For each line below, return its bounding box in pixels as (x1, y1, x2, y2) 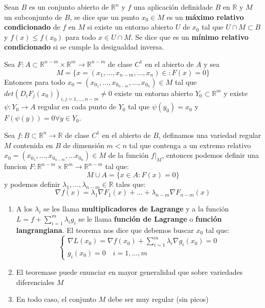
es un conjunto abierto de (29, 2, 109, 12)
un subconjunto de (4, 11, 62, 22)
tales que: (116, 178, 146, 189)
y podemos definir (4, 178, 60, 189)
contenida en (13, 139, 53, 150)
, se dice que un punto (70, 11, 139, 22)
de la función (108, 150, 149, 160)
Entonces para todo (4, 76, 65, 87)
